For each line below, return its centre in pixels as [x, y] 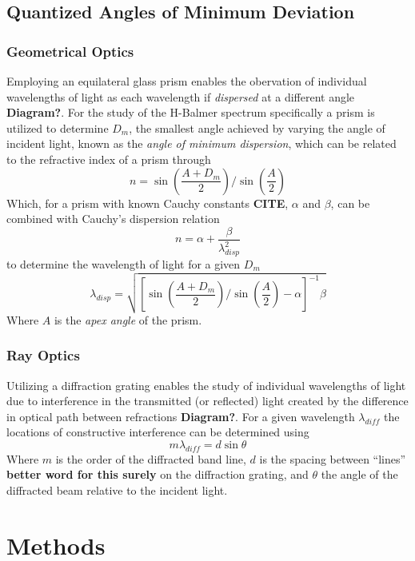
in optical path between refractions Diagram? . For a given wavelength [181, 416]
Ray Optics [43, 355]
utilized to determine [58, 127]
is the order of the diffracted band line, [151, 458]
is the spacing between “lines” [333, 458]
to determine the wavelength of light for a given [124, 263]
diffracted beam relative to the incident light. [117, 489]
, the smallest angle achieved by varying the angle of [257, 127]
